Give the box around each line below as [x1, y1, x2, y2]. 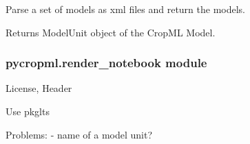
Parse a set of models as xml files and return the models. [6, 2, 246, 16]
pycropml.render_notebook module [6, 54, 207, 71]
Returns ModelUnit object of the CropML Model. [6, 25, 216, 39]
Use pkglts [6, 104, 50, 118]
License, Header [6, 81, 72, 95]
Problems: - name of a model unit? [6, 127, 153, 141]
